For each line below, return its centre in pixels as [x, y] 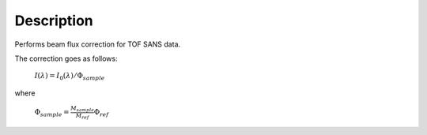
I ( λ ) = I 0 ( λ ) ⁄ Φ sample [70, 77]
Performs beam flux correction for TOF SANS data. [98, 44]
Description [54, 21]
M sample [82, 109]
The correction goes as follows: [66, 58]
